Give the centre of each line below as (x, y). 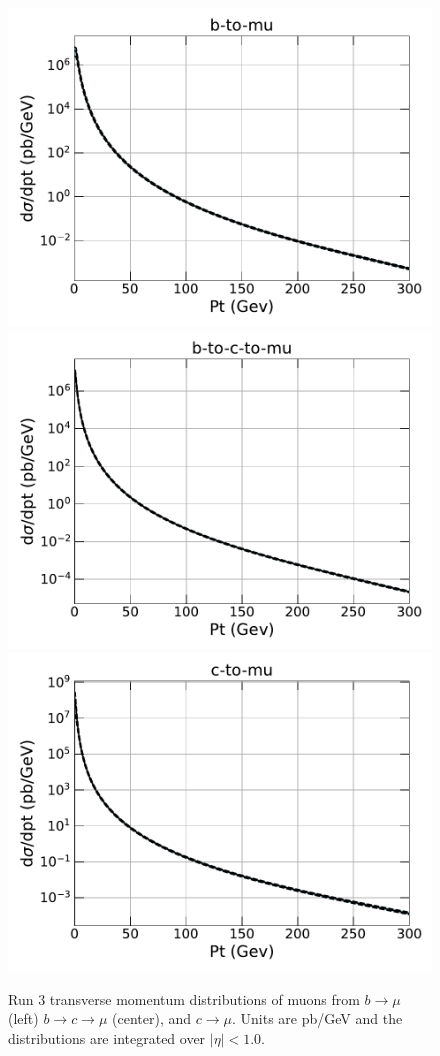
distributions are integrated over (107, 1037)
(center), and (152, 1018)
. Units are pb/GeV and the (317, 1018)
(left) (23, 1018)
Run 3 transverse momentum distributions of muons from (184, 998)
